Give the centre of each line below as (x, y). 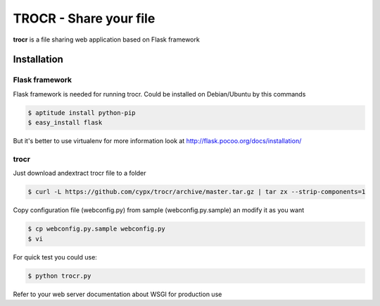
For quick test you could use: (55, 257)
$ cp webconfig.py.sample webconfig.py (96, 229)
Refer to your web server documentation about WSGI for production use (118, 294)
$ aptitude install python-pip (82, 112)
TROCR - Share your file (84, 18)
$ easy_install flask (65, 123)
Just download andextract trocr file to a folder (80, 173)
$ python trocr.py (59, 276)
